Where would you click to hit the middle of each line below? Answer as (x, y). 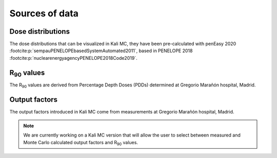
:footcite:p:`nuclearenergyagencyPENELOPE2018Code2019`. (74, 58)
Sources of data (44, 13)
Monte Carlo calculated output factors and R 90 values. (81, 143)
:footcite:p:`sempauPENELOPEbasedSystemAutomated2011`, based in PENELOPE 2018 (101, 51)
